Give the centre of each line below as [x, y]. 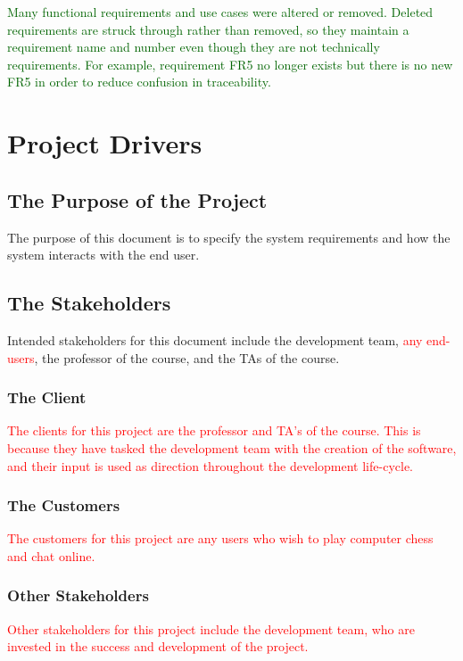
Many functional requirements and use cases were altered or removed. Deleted [220, 12]
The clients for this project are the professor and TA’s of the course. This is [214, 430]
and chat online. [51, 555]
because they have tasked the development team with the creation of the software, [232, 447]
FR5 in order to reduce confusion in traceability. [139, 82]
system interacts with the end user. [103, 255]
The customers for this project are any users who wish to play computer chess [220, 538]
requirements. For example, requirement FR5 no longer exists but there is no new [230, 64]
